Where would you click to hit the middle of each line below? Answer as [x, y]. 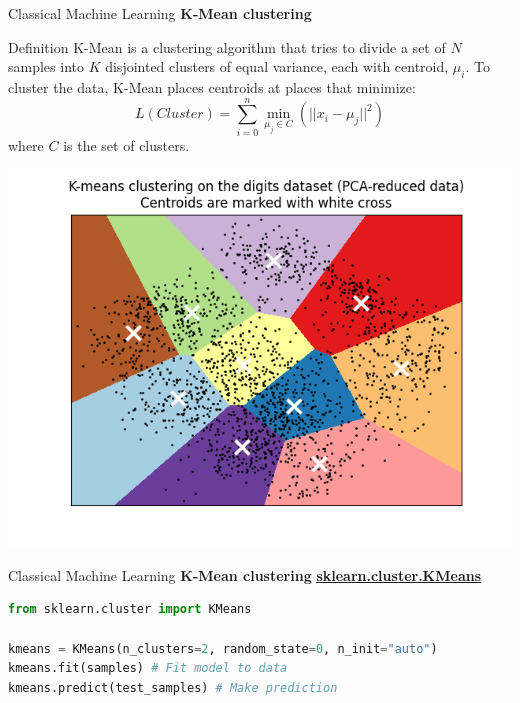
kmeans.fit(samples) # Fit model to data [148, 668]
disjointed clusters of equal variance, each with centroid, [277, 66]
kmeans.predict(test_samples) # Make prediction [173, 687]
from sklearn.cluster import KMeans [130, 609]
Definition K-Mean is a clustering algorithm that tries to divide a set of [227, 46]
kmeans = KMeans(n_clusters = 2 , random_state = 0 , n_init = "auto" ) [223, 648]
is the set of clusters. [126, 144]
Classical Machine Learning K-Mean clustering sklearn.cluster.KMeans [245, 574]
